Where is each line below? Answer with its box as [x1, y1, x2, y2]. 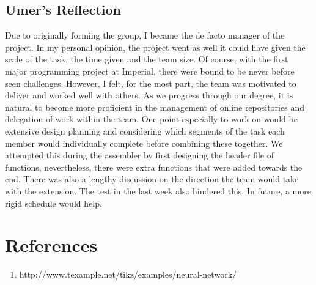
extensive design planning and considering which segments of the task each [5, 124, 285, 137]
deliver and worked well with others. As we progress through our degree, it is [5, 89, 293, 102]
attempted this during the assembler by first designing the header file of [5, 149, 274, 161]
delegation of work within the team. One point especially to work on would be [5, 113, 298, 125]
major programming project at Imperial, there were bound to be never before [5, 64, 295, 77]
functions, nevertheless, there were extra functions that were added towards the [5, 160, 303, 173]
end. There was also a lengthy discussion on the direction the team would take [5, 172, 299, 185]
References [5, 232, 98, 257]
